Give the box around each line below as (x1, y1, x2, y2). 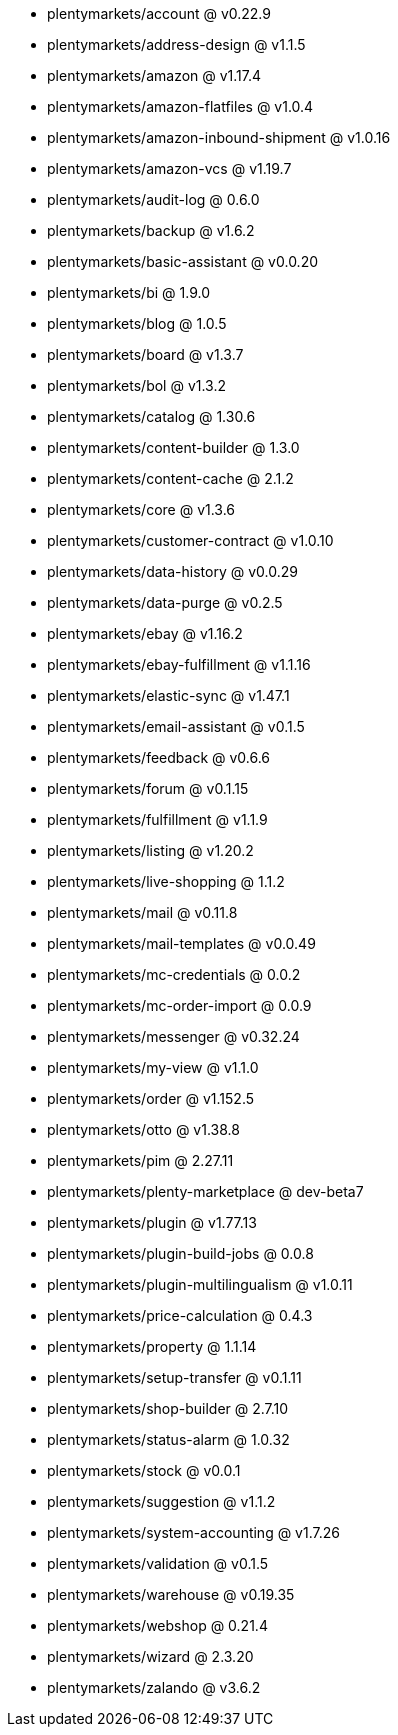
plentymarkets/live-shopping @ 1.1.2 (47, 873, 285, 890)
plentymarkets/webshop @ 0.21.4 (47, 1617, 268, 1634)
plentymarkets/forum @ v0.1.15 (47, 780, 249, 797)
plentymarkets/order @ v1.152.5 (47, 1090, 255, 1107)
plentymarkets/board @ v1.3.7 (47, 346, 244, 363)
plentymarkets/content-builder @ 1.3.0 (47, 439, 300, 456)
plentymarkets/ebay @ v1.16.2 (47, 625, 243, 642)
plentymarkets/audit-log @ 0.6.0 (47, 191, 260, 208)
